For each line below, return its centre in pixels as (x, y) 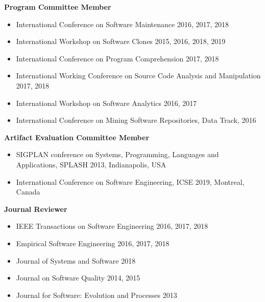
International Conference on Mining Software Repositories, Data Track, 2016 (136, 120)
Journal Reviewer (36, 209)
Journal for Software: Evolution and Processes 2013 (97, 295)
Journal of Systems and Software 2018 (76, 260)
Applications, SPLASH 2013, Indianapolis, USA (91, 164)
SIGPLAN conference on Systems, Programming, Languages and (117, 154)
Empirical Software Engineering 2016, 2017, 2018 (93, 243)
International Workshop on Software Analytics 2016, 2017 (106, 103)
